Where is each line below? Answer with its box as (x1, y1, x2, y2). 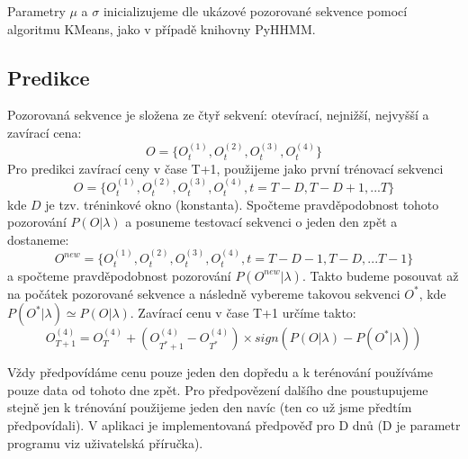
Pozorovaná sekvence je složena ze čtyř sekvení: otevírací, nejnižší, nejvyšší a (7, 105, 429, 124)
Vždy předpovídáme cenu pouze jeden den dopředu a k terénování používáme (7, 363, 434, 382)
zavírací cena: (7, 122, 82, 141)
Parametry (7, 2, 66, 20)
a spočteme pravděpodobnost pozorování (7, 265, 231, 284)
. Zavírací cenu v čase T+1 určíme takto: (130, 303, 356, 322)
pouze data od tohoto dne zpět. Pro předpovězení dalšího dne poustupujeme (7, 380, 428, 399)
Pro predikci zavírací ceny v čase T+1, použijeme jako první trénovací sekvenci (7, 158, 444, 177)
